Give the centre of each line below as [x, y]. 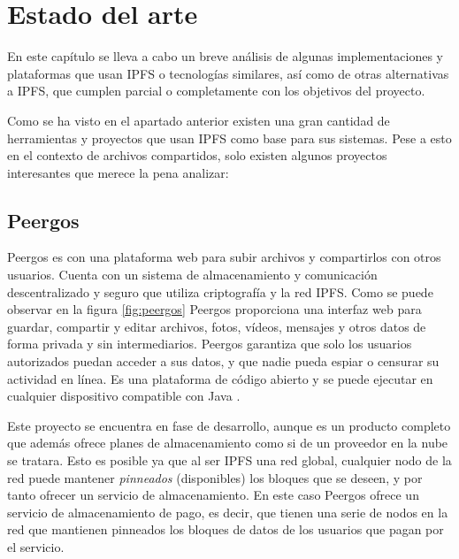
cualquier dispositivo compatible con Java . [124, 396]
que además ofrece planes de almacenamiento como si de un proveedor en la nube [228, 443]
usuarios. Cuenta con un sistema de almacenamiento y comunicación [192, 275]
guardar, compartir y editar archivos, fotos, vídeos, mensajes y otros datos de [217, 326]
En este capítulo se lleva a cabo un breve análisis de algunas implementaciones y [225, 56]
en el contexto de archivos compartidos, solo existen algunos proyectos [197, 155]
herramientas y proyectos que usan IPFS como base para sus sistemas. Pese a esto [229, 138]
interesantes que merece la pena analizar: [118, 172]
